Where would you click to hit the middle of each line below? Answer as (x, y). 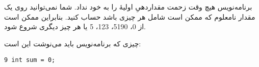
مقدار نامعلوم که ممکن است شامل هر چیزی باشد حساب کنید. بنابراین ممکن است (130, 16)
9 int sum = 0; (30, 60)
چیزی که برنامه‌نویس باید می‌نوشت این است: (73, 43)
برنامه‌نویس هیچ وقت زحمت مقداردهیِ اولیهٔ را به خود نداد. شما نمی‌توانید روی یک (128, 7)
